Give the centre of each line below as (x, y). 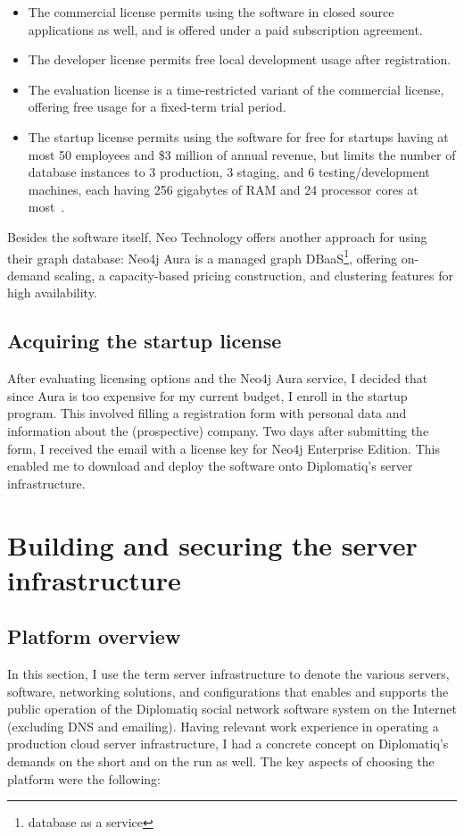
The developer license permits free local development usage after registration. (240, 59)
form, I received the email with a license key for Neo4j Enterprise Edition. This (224, 448)
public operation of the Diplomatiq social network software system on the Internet (232, 709)
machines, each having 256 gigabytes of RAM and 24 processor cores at (223, 189)
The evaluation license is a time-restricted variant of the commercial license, (236, 89)
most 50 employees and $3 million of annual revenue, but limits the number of (242, 154)
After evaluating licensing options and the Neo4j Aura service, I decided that (218, 378)
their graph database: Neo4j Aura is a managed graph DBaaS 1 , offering (203, 256)
